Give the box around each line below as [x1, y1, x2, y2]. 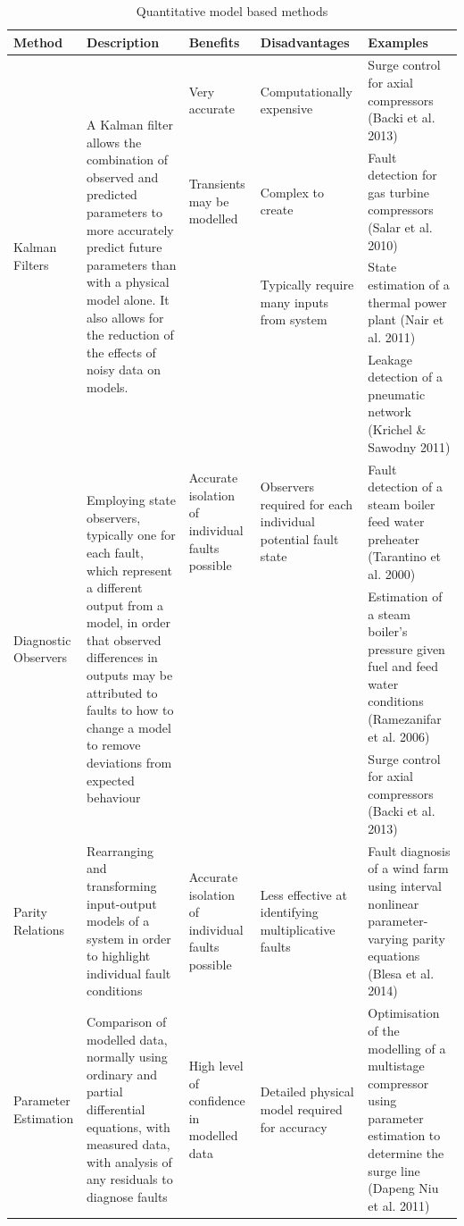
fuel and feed [368, 657, 438, 676]
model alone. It [87, 290, 170, 309]
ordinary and [87, 1064, 158, 1083]
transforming [87, 876, 157, 894]
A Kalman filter [87, 115, 173, 134]
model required [260, 1100, 343, 1119]
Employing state [87, 491, 176, 509]
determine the [368, 1144, 444, 1163]
